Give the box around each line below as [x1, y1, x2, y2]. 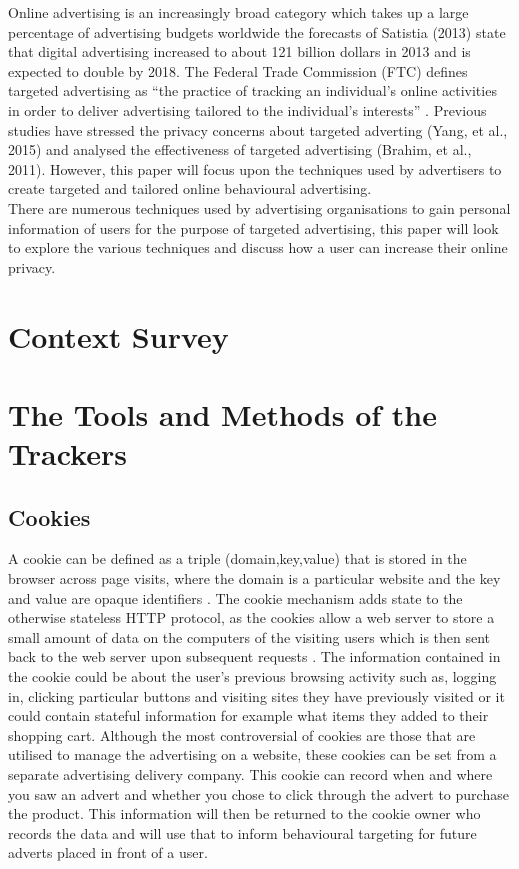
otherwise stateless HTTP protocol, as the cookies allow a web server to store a [8, 607, 495, 628]
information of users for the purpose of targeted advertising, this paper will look [8, 217, 499, 238]
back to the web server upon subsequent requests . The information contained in [8, 646, 501, 667]
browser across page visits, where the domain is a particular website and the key [8, 568, 501, 589]
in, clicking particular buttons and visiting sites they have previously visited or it [8, 685, 505, 706]
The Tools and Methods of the [8, 393, 437, 434]
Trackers [8, 433, 127, 474]
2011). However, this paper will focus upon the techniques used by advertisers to [8, 158, 502, 179]
